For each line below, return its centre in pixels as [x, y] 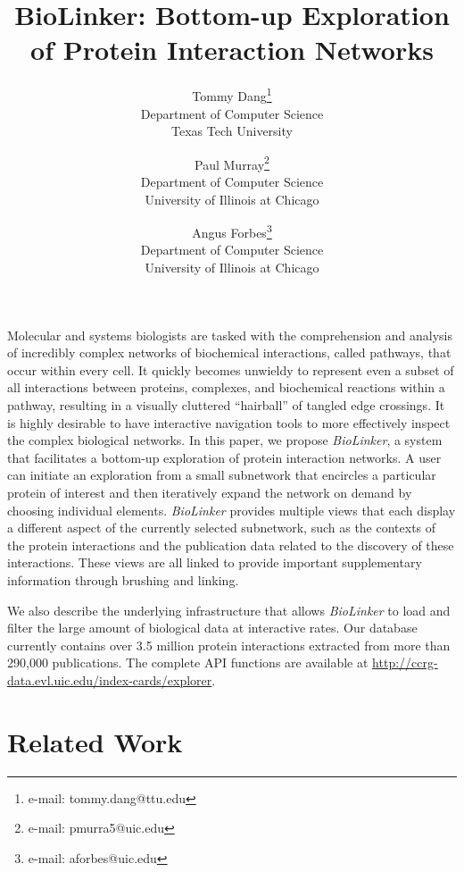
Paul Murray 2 [232, 163]
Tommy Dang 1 [232, 94]
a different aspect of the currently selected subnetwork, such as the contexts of [222, 528]
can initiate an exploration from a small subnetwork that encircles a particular [222, 475]
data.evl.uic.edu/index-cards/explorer [110, 679]
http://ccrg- [405, 662]
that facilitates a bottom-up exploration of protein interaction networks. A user [224, 457]
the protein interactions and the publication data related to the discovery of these [231, 545]
